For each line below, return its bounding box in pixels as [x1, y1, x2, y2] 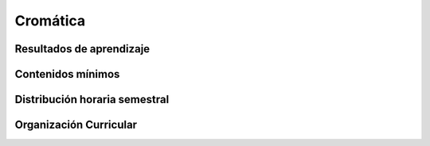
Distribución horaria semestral [14, 93, 170, 106]
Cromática [14, 12, 86, 29]
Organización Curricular [14, 118, 138, 132]
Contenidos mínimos [14, 67, 120, 81]
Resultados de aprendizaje [14, 42, 150, 56]
